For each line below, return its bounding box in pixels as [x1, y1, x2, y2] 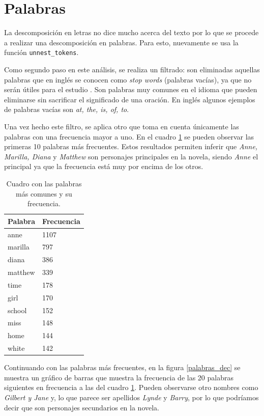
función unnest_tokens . [4, 47, 79, 58]
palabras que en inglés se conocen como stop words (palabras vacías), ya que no [4, 74, 252, 85]
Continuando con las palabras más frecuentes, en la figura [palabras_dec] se [4, 362, 241, 373]
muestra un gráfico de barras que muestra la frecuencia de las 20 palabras [4, 372, 233, 382]
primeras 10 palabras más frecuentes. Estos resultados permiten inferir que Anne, [4, 141, 258, 152]
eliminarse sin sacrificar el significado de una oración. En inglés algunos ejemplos [4, 94, 255, 104]
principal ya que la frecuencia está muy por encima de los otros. [4, 161, 203, 172]
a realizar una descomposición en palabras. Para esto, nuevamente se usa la [4, 37, 239, 47]
